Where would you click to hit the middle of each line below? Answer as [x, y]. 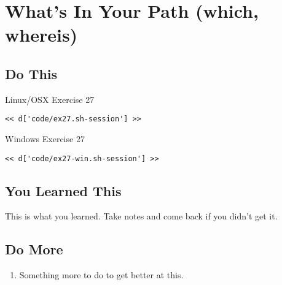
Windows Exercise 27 [45, 139]
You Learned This [63, 190]
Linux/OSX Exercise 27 [50, 99]
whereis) [41, 35]
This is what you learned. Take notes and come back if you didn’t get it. [141, 216]
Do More [34, 249]
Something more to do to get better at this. [101, 275]
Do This [31, 73]
